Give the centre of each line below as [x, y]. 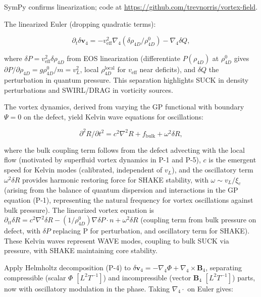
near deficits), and [168, 69]
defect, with [22, 231]
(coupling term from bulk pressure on [198, 220]
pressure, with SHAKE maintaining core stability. [81, 250]
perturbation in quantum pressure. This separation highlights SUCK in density [126, 79]
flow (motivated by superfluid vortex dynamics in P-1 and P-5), [102, 160]
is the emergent [232, 160]
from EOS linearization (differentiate [123, 58]
